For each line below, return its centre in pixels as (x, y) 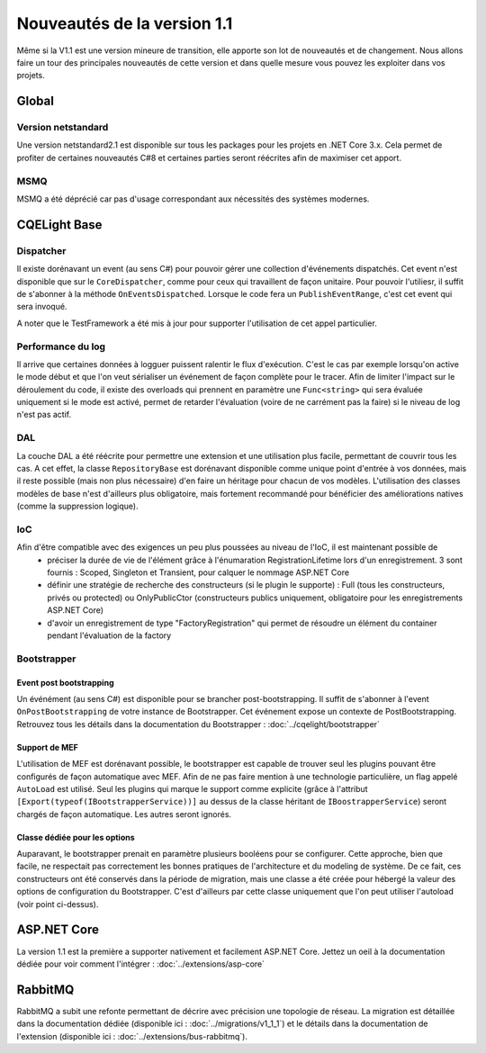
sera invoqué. (42, 307)
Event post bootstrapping (65, 682)
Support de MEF (47, 747)
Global (35, 101)
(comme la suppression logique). (77, 506)
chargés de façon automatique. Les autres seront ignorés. (124, 814)
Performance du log (61, 346)
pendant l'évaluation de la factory (109, 635)
